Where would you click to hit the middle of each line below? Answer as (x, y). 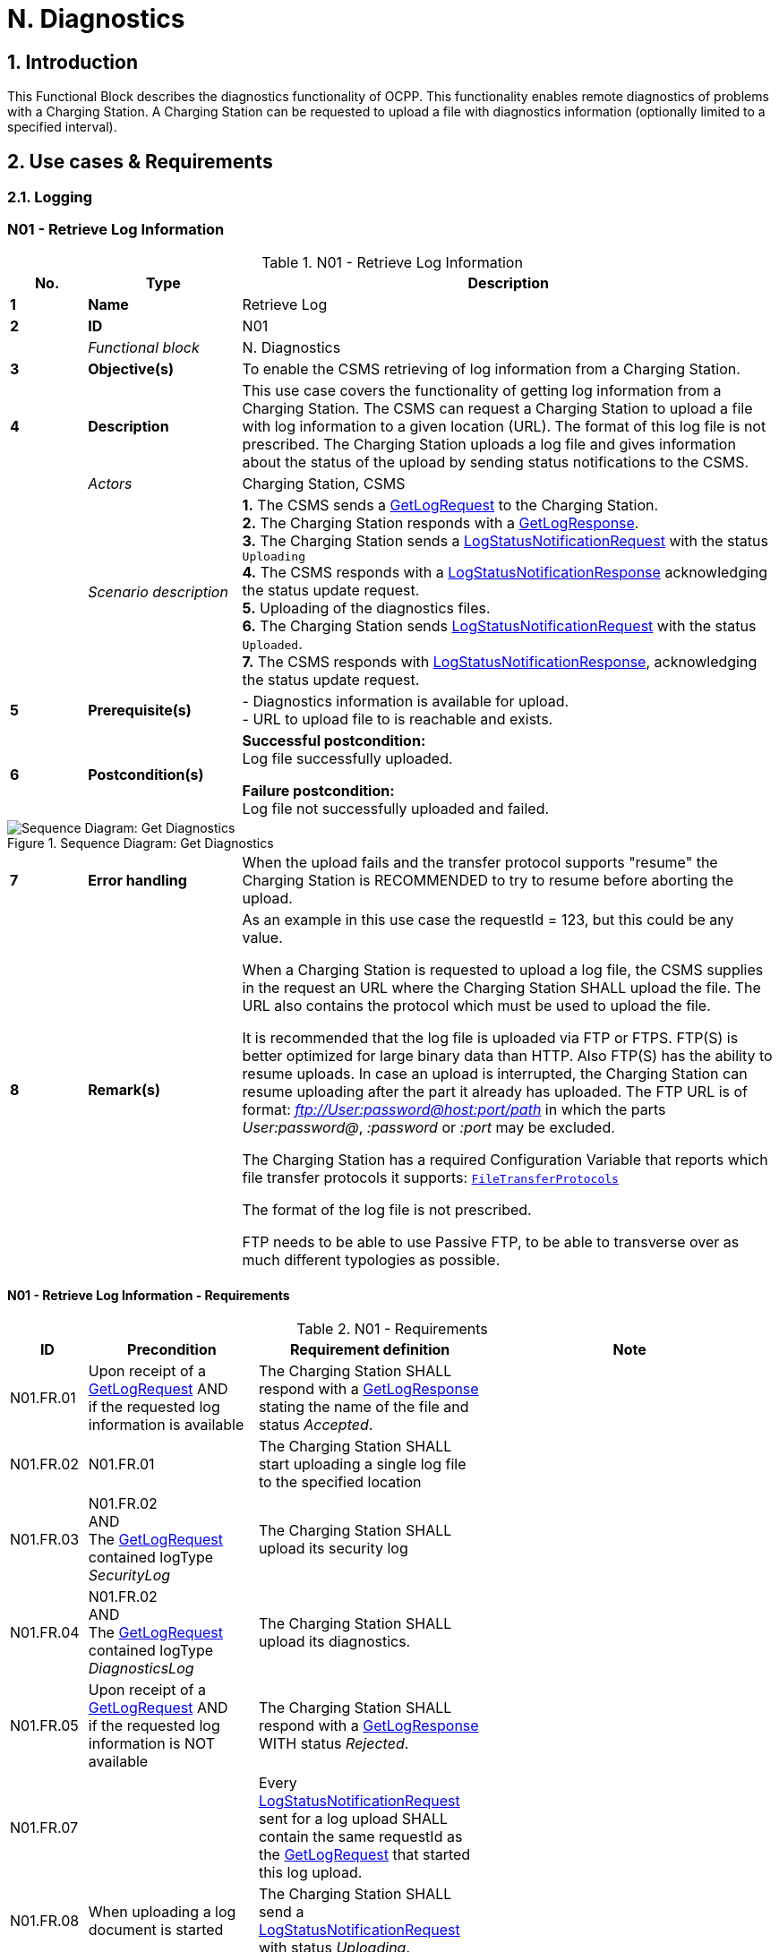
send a (281, 1911)
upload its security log (333, 1548)
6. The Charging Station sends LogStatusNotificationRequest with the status (499, 625)
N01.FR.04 (45, 1632)
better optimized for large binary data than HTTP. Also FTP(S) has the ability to (507, 1055)
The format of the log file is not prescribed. (387, 1209)
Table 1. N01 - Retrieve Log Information (392, 262)
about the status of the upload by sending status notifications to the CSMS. (496, 462)
